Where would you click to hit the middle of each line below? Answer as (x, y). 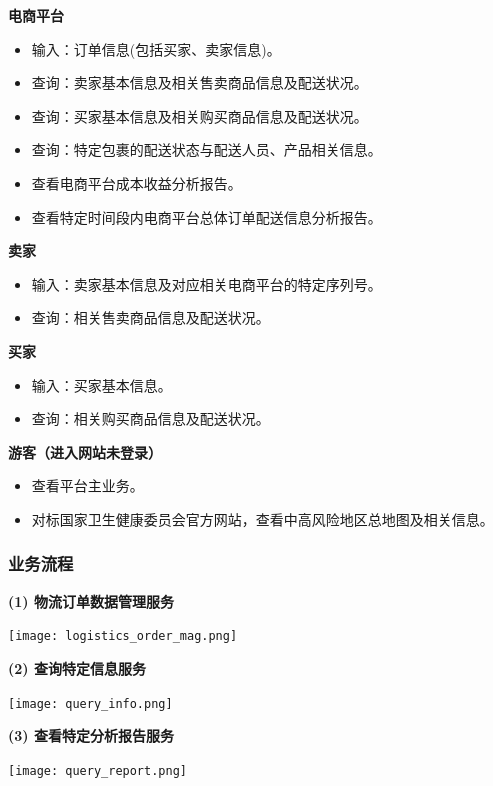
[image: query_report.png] (97, 770)
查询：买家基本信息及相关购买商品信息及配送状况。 (199, 115)
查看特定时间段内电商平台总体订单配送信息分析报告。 (206, 216)
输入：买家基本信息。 (101, 384)
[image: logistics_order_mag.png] (123, 636)
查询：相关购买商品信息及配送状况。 (150, 418)
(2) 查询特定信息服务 (77, 667)
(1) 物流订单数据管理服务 (91, 600)
